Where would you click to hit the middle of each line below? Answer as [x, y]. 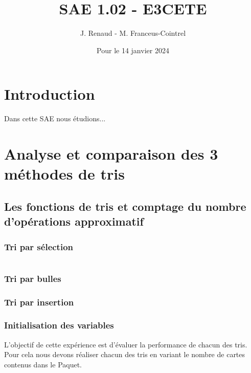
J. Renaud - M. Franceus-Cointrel [133, 33]
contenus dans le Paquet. [43, 364]
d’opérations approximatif [74, 221]
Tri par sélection [39, 246]
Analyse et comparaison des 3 [111, 154]
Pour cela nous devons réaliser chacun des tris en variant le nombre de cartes [125, 354]
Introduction [50, 94]
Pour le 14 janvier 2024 [133, 50]
